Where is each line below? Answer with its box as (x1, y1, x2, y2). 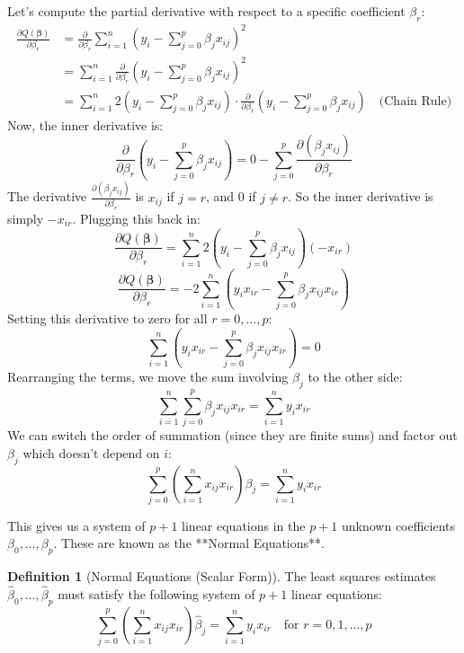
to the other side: (308, 367, 403, 386)
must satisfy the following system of (58, 585, 255, 604)
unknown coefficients (341, 516, 456, 534)
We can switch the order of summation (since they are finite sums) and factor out (7, 426, 458, 445)
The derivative (7, 187, 87, 206)
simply (7, 208, 44, 227)
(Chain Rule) (379, 94, 452, 108)
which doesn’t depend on (22, 443, 160, 462)
